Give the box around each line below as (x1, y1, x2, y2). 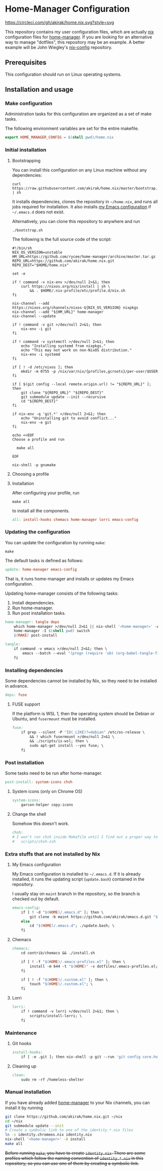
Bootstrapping (12, 157, 41, 163)
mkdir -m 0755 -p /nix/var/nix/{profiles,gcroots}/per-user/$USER (21, 369, 158, 374)
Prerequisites (5, 58, 47, 67)
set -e (12, 271, 26, 276)
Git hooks (12, 1040, 32, 1046)
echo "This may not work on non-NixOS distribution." (21, 347, 132, 353)
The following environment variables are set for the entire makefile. (5, 125, 139, 132)
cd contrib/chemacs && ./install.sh (21, 951, 95, 956)
